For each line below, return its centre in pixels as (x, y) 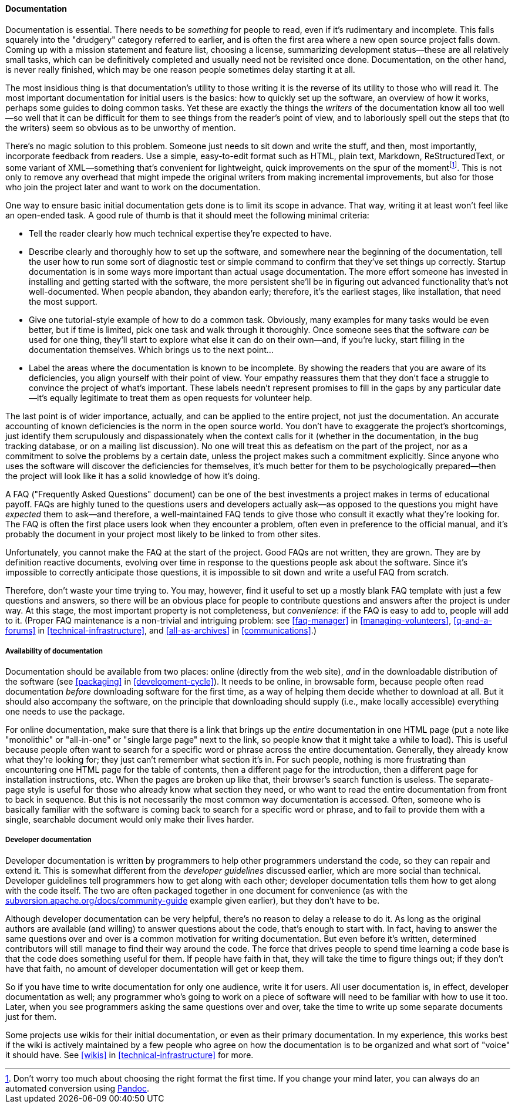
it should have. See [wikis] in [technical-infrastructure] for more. (129, 1055)
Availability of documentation (54, 651)
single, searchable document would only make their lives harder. (130, 820)
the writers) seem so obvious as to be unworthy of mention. (121, 127)
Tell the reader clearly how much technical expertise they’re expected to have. (180, 234)
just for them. (31, 1016)
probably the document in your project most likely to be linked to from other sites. (163, 534)
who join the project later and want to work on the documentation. (133, 187)
